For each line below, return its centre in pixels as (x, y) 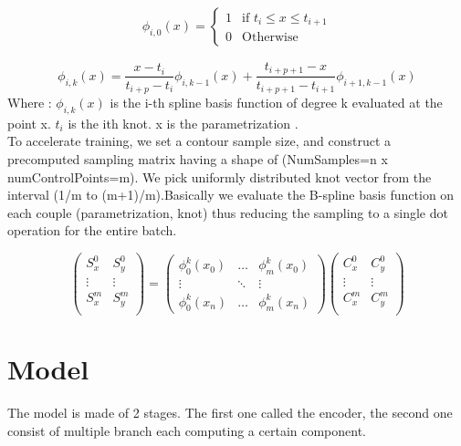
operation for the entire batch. (92, 230)
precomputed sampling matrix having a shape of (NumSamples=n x (198, 158)
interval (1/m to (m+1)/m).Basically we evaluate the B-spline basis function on (231, 195)
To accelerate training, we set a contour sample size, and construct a (199, 141)
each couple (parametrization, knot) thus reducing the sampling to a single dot (228, 212)
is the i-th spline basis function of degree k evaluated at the (276, 102)
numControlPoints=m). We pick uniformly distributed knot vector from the (220, 176)
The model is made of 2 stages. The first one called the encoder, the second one (230, 413)
